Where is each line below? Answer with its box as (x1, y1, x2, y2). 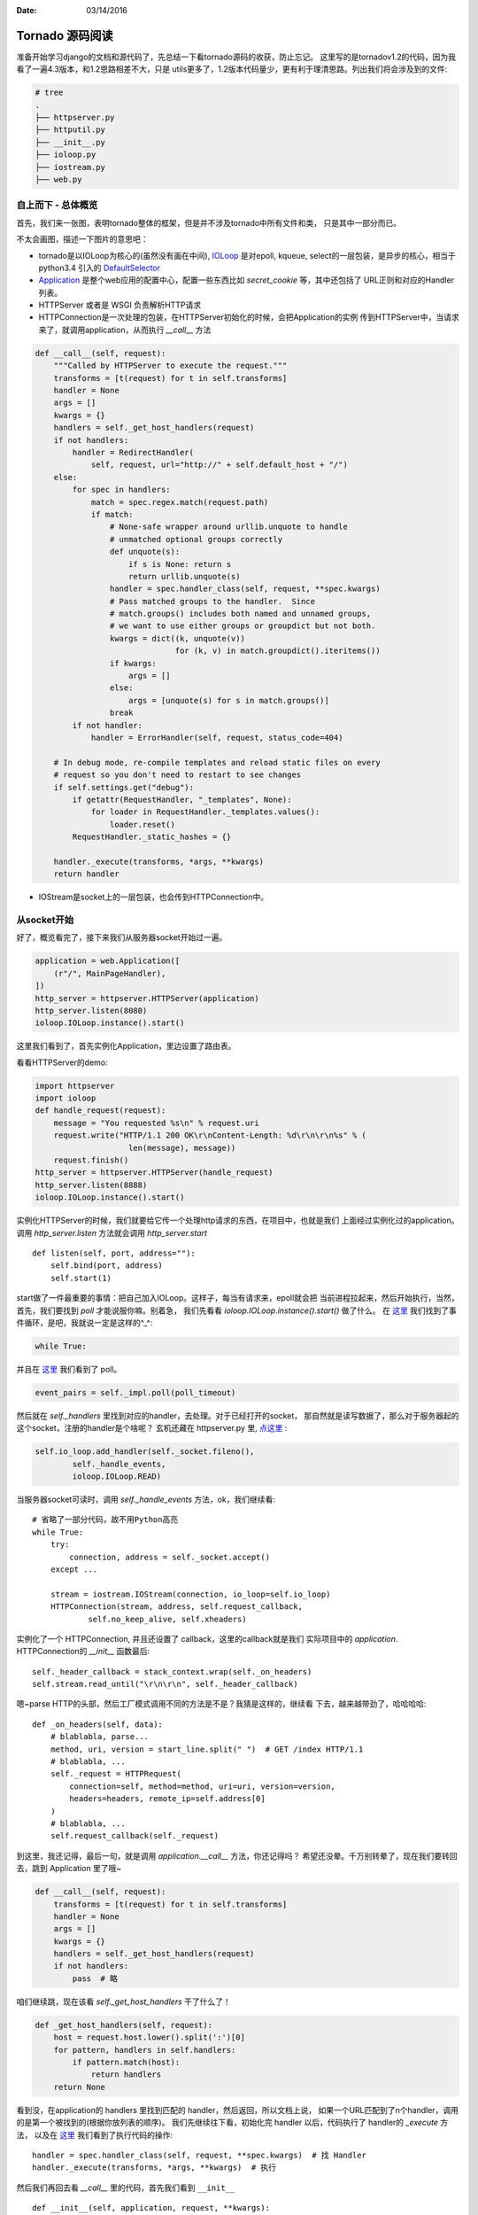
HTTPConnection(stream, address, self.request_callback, (50, 1602, 303, 1612)
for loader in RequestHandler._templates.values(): (90, 807, 320, 817)
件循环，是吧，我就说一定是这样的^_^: (16, 1317, 153, 1328)
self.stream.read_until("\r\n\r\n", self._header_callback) (32, 1679, 298, 1690)
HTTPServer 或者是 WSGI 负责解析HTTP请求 (38, 299, 202, 310)
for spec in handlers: (72, 485, 172, 495)
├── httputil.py (35, 125, 106, 135)
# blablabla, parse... (50, 1732, 150, 1742)
